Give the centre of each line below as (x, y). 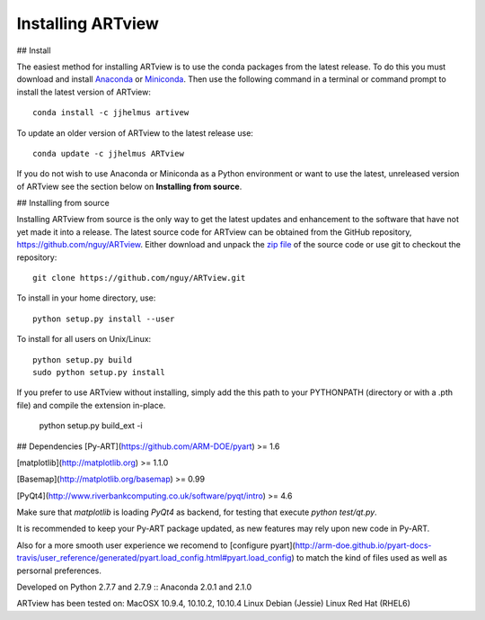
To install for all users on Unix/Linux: (84, 339)
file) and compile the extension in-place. (91, 405)
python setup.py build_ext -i (91, 426)
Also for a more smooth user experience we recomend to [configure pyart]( (156, 545)
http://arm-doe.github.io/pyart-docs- (363, 545)
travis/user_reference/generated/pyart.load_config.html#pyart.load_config (154, 558)
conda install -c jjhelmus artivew (111, 113)
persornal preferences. (59, 571)
